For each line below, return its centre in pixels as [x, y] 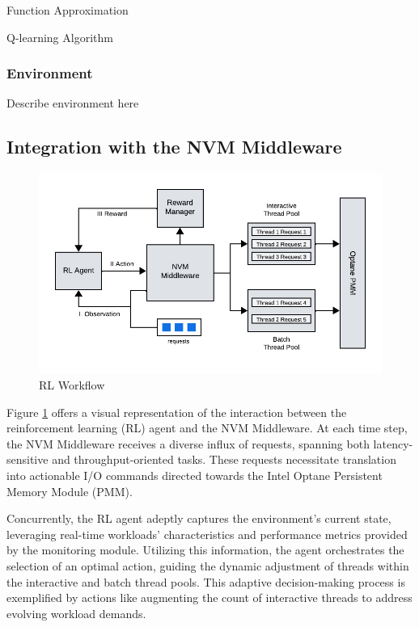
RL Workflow [72, 384]
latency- [393, 443]
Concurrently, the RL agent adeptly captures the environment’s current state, [199, 518]
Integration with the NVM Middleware [174, 147]
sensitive [28, 459]
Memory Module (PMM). [70, 491]
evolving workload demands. [76, 613]
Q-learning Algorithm [60, 37]
